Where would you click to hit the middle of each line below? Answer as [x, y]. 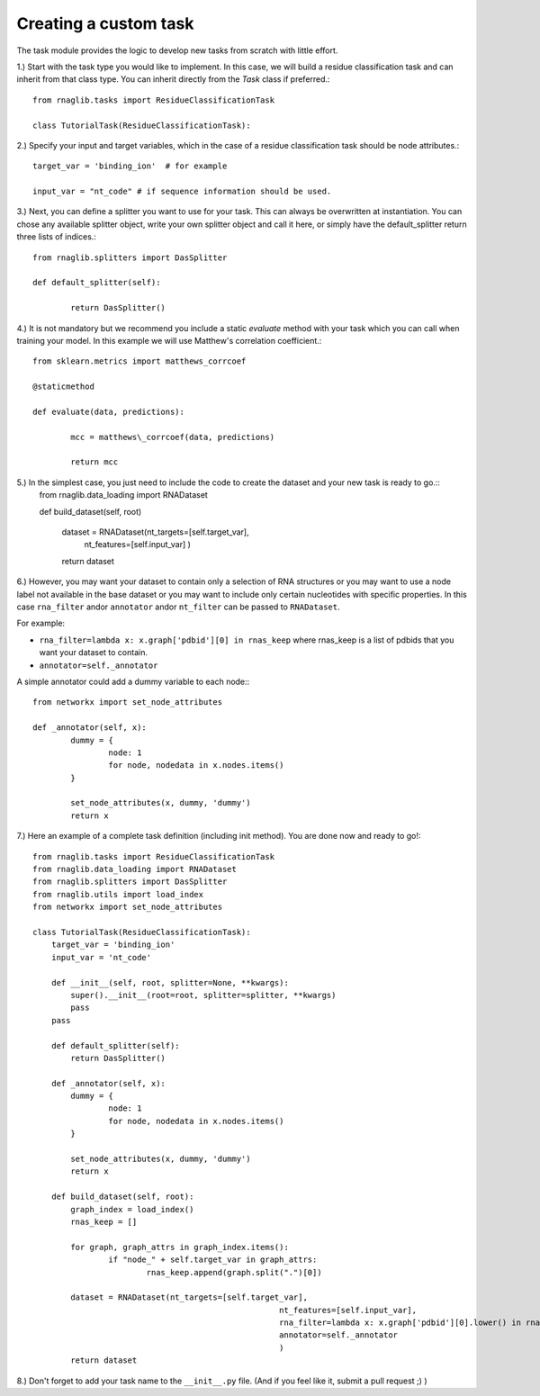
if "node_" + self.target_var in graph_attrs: [213, 1260]
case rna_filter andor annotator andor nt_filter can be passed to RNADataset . [178, 607]
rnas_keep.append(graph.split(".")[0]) [234, 1272]
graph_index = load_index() [132, 1209]
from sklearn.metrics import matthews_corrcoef [139, 361]
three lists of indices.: [56, 237]
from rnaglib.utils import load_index [118, 894]
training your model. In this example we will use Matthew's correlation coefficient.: [169, 340]
